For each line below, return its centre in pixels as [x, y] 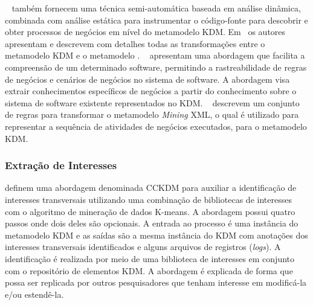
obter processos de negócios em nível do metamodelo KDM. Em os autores [145, 32]
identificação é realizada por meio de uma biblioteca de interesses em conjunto [150, 258]
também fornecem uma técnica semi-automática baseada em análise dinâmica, [156, 8]
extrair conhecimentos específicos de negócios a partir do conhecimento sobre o [151, 91]
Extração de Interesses [61, 165]
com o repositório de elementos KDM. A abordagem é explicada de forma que [149, 270]
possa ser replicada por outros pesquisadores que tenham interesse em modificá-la [156, 282]
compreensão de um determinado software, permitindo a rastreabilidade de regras [156, 67]
